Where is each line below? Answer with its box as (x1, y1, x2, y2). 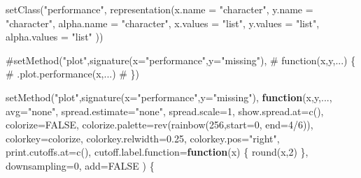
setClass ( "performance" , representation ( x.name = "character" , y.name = (6, 2, 313, 16)
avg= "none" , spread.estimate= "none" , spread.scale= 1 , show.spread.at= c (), (6, 103, 324, 118)
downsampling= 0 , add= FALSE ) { (6, 158, 155, 172)
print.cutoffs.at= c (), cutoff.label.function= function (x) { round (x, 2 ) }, (6, 144, 309, 159)
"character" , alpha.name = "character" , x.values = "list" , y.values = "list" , (6, 15, 320, 30)
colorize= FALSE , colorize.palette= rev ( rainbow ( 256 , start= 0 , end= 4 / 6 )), (6, 117, 313, 132)
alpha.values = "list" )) (6, 29, 104, 44)
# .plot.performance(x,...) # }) (6, 66, 140, 81)
